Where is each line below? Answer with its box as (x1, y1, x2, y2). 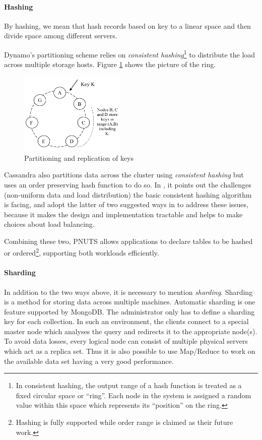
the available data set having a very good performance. (4, 355, 174, 366)
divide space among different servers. (4, 30, 117, 41)
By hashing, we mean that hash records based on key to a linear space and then (4, 20, 251, 31)
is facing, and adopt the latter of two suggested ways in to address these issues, (4, 199, 248, 210)
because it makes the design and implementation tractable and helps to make (4, 209, 243, 219)
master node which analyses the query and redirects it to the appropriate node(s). (4, 326, 257, 336)
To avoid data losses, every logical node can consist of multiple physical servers (4, 336, 248, 346)
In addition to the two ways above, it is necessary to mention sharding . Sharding (4, 286, 253, 297)
